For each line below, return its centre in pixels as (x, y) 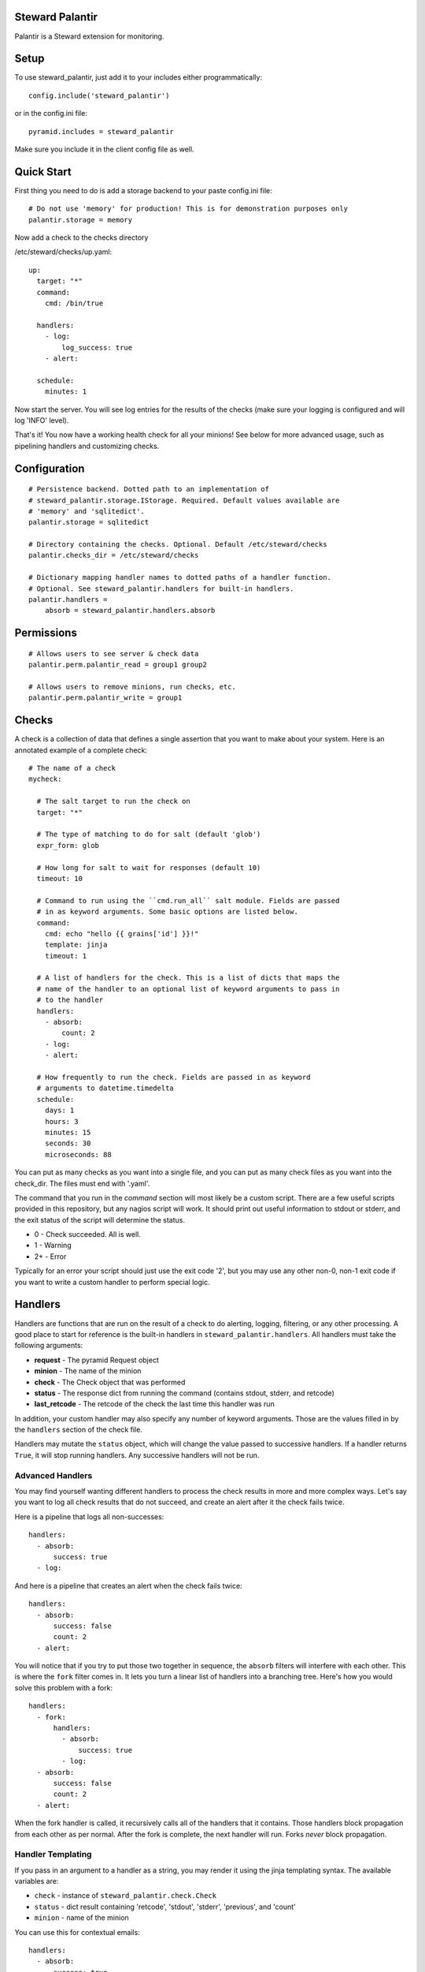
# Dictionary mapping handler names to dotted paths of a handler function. (180, 577)
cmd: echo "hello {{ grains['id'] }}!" (122, 934)
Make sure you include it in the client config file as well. (104, 149)
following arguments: (49, 1346)
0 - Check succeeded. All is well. (87, 1234)
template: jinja (76, 945)
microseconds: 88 (78, 1154)
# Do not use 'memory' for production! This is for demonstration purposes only (188, 209)
